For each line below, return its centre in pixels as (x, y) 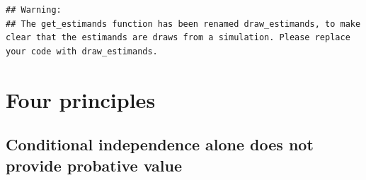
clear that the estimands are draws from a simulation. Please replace (178, 38)
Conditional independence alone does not (160, 144)
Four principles (81, 99)
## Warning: (34, 10)
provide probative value (94, 165)
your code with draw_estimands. (82, 51)
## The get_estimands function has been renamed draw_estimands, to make (183, 24)
